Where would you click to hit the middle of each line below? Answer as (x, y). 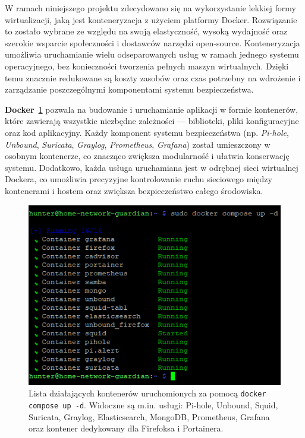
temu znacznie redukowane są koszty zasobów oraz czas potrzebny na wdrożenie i (153, 77)
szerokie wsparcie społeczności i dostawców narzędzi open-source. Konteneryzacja (152, 42)
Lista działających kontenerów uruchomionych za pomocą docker (147, 393)
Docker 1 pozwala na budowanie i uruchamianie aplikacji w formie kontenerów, (152, 109)
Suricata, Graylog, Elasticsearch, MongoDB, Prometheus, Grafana (149, 416)
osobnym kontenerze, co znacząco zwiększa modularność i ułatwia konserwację (147, 156)
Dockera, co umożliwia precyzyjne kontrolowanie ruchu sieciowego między (139, 179)
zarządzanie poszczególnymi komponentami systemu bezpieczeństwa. (129, 89)
